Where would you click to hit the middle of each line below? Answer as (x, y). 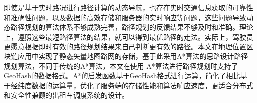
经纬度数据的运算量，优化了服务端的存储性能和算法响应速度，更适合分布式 (132, 85)
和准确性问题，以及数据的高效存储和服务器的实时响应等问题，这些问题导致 (125, 17)
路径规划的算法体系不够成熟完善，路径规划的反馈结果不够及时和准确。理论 (132, 27)
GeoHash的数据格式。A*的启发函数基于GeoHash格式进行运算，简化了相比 (122, 76)
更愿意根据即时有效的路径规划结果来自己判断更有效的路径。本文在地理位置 (125, 46)
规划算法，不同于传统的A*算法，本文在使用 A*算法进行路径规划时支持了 (121, 66)
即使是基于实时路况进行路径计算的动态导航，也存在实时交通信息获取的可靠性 (128, 7)
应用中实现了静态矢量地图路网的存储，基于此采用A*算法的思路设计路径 (133, 56)
